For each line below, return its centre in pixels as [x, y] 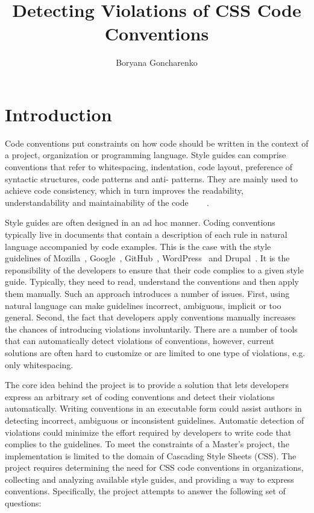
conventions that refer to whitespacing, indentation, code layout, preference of [149, 167]
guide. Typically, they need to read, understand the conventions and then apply [152, 282]
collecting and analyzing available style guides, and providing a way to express [149, 479]
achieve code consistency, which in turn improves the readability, [124, 190]
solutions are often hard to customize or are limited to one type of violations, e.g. [155, 352]
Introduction [58, 114]
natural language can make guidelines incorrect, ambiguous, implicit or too [143, 305]
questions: [23, 503]
